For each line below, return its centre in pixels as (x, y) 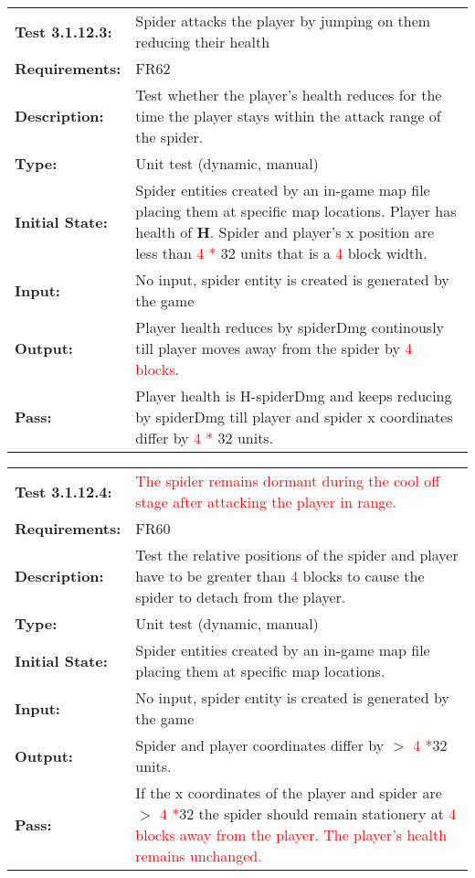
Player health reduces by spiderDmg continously (290, 327)
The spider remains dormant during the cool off (288, 481)
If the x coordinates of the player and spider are (289, 792)
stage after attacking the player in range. (266, 502)
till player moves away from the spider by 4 (274, 348)
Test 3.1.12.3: (63, 31)
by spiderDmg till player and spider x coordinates (294, 417)
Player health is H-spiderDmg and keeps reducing (294, 396)
